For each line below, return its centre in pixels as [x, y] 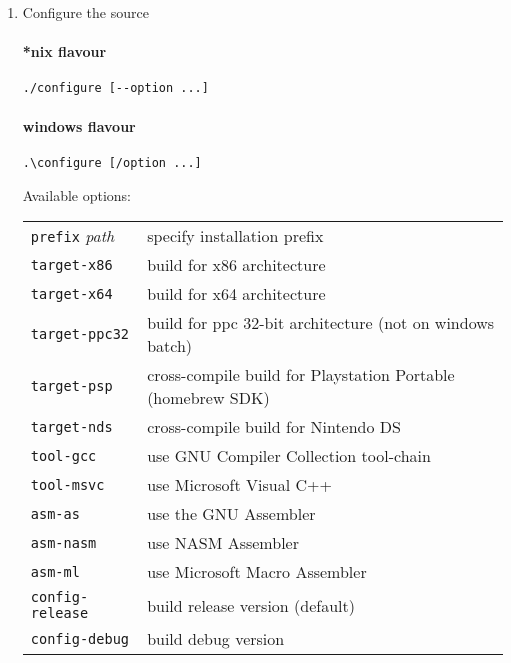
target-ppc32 [80, 334]
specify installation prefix [235, 236]
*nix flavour [64, 51]
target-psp [71, 386]
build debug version [216, 639]
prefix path [72, 236]
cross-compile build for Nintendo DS [274, 427]
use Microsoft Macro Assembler [257, 572]
